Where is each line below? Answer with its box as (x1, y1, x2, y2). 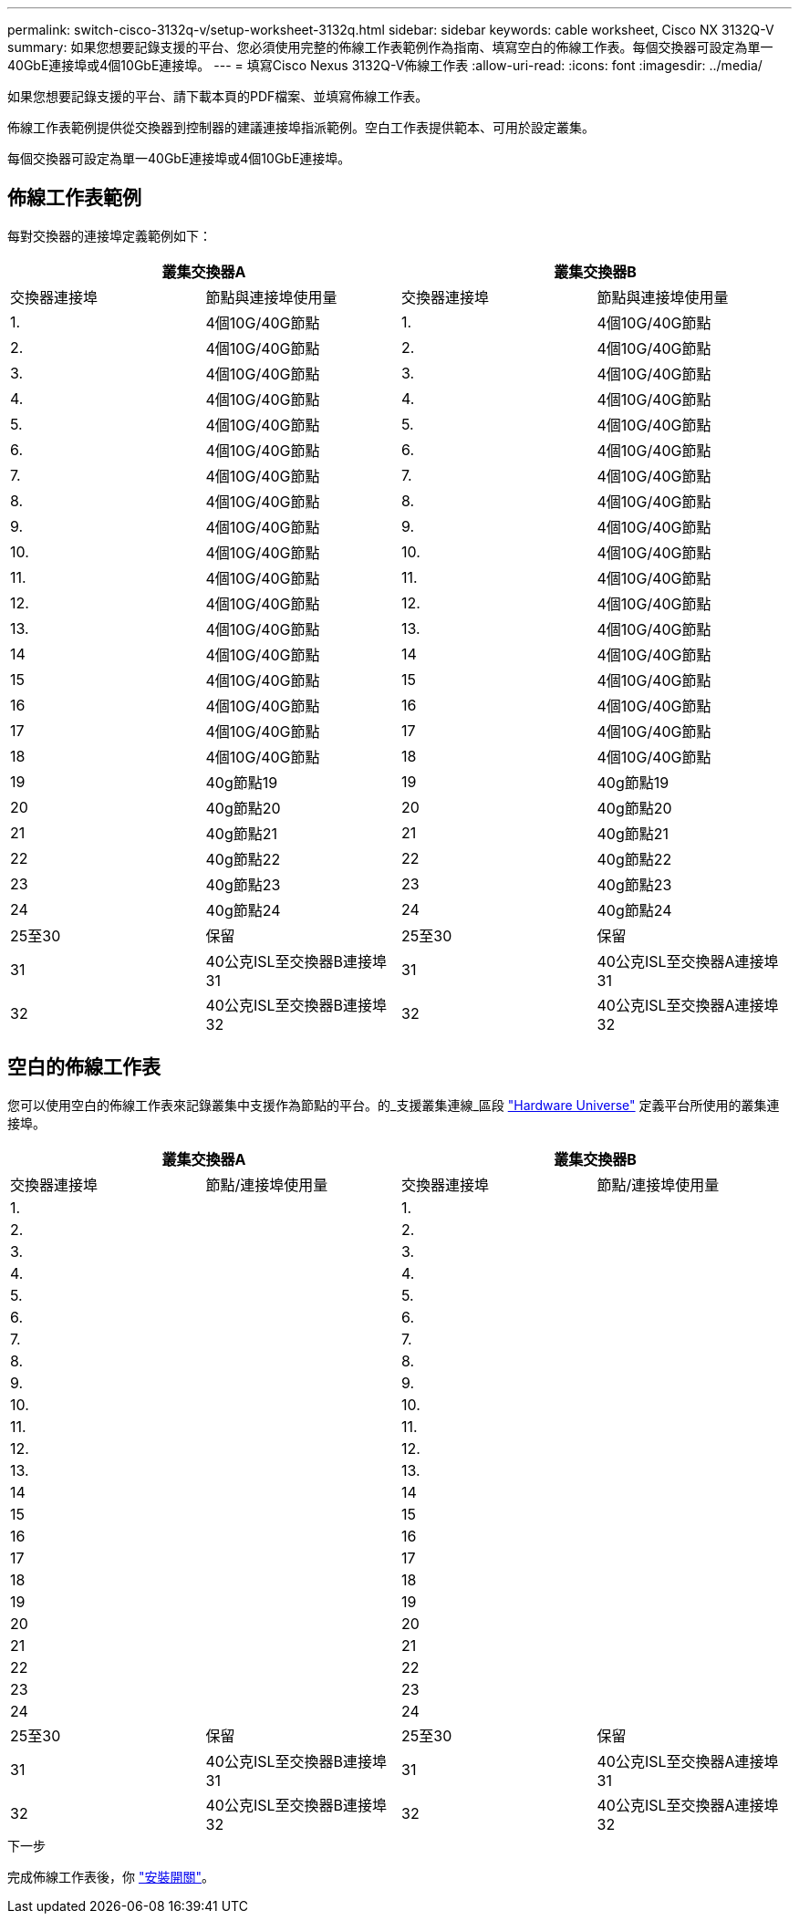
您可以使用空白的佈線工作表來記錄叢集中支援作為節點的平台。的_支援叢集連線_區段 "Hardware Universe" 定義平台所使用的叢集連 (7, 1096, 780, 1113)
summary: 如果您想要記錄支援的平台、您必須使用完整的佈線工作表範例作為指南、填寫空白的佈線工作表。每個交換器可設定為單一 (7, 39, 773, 55)
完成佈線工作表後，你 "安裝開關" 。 (7, 1868, 214, 1885)
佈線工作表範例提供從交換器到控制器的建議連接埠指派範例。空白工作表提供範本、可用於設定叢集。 (7, 119, 595, 135)
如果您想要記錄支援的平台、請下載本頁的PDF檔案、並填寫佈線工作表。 (7, 88, 429, 104)
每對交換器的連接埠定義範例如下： (7, 227, 212, 244)
